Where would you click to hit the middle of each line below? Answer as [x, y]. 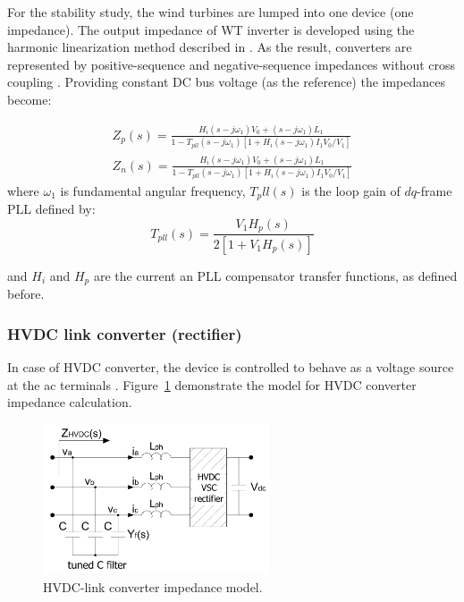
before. [26, 294]
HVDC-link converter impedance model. [153, 586]
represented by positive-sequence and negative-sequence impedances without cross [232, 64]
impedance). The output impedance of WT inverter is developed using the [211, 29]
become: [30, 99]
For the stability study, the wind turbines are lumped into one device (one [211, 12]
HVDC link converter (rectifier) [125, 333]
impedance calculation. [70, 402]
